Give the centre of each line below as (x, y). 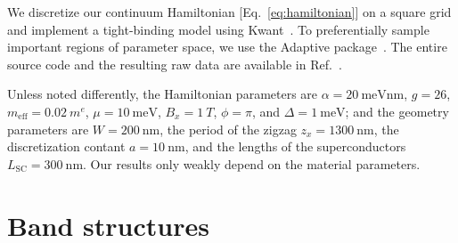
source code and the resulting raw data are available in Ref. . (175, 64)
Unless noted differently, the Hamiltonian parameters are (163, 94)
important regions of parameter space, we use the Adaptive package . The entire (227, 47)
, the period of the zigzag (228, 129)
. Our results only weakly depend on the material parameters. (252, 163)
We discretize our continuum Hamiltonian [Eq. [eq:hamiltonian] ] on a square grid (229, 12)
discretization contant (66, 146)
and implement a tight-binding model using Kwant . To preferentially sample (218, 29)
